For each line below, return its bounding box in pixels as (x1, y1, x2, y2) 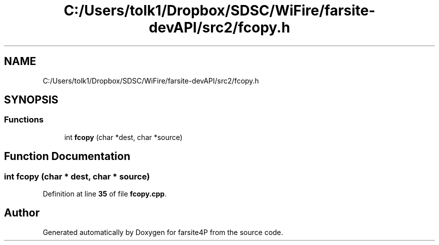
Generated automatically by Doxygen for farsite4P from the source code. (43, 227, 283, 236)
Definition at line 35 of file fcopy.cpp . (43, 189, 167, 198)
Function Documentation (4, 150, 130, 163)
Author (4, 206, 40, 219)
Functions (4, 114, 44, 125)
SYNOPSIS (4, 93, 59, 106)
